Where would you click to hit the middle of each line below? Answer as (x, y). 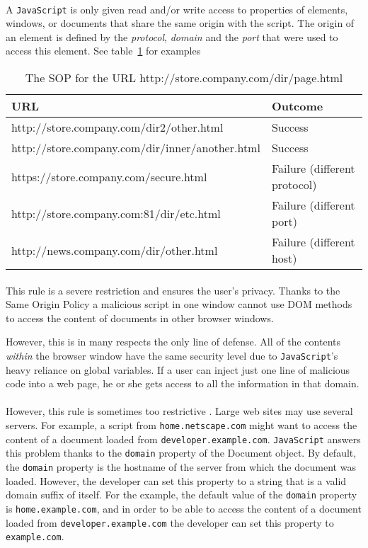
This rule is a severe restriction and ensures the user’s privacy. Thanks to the (173, 290)
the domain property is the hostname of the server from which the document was (181, 467)
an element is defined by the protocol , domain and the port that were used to (172, 36)
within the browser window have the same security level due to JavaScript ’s (172, 355)
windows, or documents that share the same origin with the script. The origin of (180, 23)
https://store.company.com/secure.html (109, 176)
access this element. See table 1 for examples (103, 51)
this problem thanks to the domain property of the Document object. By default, (181, 453)
